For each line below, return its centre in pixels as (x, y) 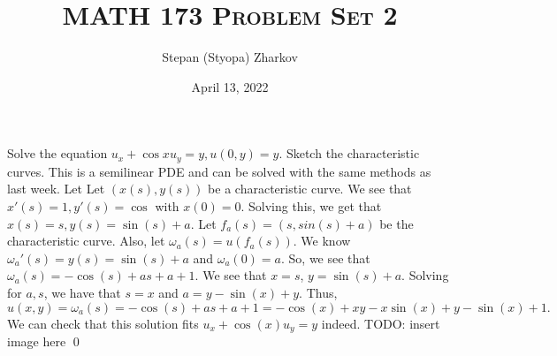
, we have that (82, 292)
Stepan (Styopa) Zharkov (230, 57)
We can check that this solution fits (103, 323)
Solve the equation (57, 153)
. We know (322, 241)
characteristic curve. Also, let (86, 241)
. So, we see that (325, 258)
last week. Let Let (56, 189)
